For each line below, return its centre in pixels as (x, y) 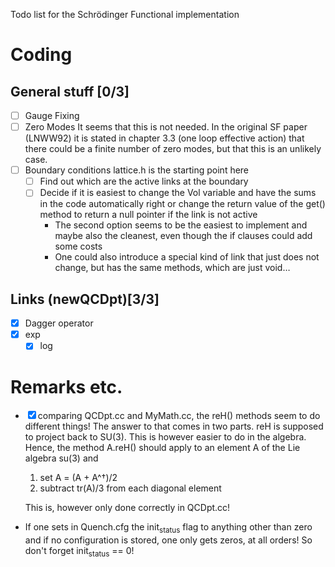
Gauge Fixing (52, 115)
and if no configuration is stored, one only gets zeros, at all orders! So (168, 540)
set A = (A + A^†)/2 (78, 478)
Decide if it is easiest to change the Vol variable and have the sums (178, 193)
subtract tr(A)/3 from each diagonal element (130, 488)
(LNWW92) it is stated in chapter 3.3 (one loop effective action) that (164, 138)
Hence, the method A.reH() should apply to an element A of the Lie (162, 448)
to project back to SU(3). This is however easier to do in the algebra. (165, 437)
